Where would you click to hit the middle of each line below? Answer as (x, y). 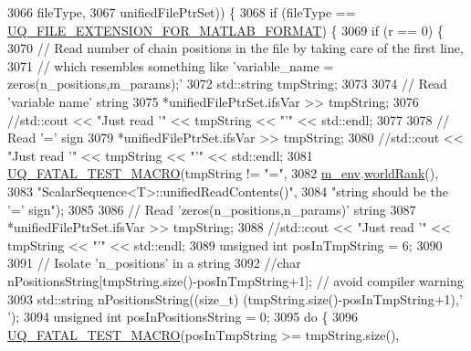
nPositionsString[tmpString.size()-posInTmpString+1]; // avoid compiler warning (235, 280)
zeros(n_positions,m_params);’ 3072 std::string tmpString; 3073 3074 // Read (227, 84)
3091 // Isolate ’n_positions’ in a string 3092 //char (154, 263)
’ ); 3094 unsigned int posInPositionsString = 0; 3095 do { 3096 (183, 317)
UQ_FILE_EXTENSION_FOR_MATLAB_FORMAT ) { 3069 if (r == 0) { (225, 30)
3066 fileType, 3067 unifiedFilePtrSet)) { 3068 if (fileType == (182, 12)
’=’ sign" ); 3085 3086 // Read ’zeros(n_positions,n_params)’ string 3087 (212, 209)
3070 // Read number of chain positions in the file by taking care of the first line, (235, 48)
